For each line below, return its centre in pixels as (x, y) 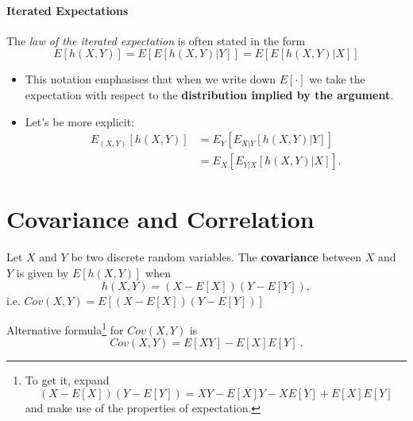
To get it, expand (67, 380)
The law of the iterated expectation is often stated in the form (156, 40)
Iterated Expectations (68, 10)
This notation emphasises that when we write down (151, 79)
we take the (337, 79)
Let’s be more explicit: (79, 121)
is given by (42, 272)
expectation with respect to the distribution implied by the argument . (209, 94)
